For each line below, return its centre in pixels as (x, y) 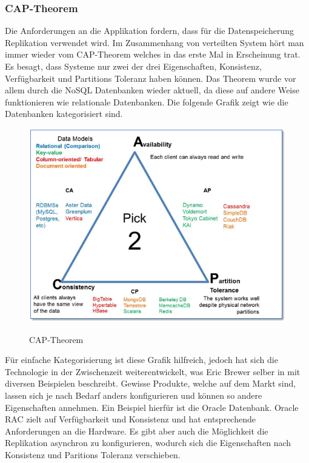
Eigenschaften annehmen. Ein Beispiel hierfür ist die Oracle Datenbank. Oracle (152, 407)
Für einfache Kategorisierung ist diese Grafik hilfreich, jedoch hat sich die (141, 360)
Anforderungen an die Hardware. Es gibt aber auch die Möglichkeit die (137, 431)
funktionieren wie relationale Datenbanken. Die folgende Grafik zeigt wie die (147, 102)
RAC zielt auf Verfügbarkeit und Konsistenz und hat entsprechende (130, 419)
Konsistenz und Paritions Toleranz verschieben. (93, 454)
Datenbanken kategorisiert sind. (64, 114)
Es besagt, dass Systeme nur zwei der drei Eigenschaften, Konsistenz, (133, 66)
